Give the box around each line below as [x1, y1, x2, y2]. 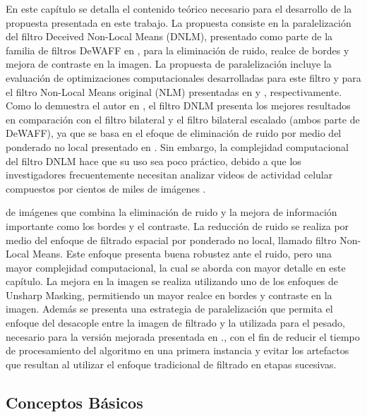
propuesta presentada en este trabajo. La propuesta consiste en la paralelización [6, 15, 351, 30]
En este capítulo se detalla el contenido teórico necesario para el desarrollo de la [6, 1, 352, 16]
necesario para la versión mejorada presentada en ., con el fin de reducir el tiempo [6, 329, 360, 344]
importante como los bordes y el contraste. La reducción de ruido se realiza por [6, 218, 349, 233]
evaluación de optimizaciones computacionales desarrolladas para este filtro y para [6, 70, 361, 85]
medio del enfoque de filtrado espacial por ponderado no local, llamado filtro [6, 232, 337, 247]
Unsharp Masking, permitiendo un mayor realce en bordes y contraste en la [6, 287, 332, 302]
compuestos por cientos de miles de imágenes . [6, 181, 206, 195]
